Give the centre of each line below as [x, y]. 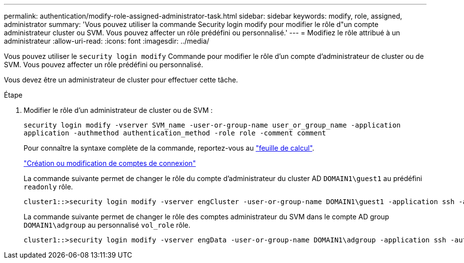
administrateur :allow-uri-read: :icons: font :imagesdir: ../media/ [107, 41]
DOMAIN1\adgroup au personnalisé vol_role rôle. [107, 225]
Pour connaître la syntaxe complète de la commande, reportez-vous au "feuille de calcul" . [169, 148]
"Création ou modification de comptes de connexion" [110, 163]
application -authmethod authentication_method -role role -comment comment [175, 133]
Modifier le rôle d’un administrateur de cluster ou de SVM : [118, 110]
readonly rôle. [48, 187]
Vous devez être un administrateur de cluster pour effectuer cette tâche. [121, 80]
